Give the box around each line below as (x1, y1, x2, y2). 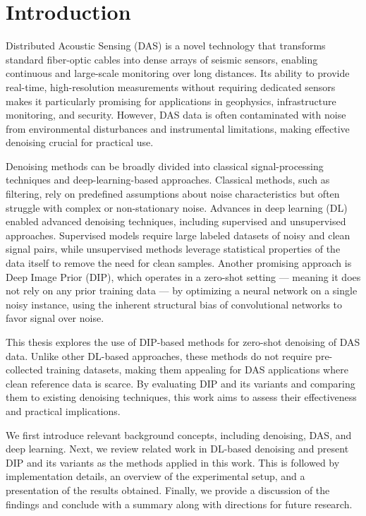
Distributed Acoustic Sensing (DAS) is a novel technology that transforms (6, 38, 326, 53)
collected (6, 362, 43, 377)
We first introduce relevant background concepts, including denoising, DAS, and (6, 427, 352, 442)
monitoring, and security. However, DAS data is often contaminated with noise (6, 107, 346, 122)
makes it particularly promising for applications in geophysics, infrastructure (6, 93, 336, 108)
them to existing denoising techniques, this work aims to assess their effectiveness (6, 390, 357, 404)
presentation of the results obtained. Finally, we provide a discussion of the (6, 482, 330, 497)
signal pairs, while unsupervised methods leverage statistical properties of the (6, 241, 341, 256)
